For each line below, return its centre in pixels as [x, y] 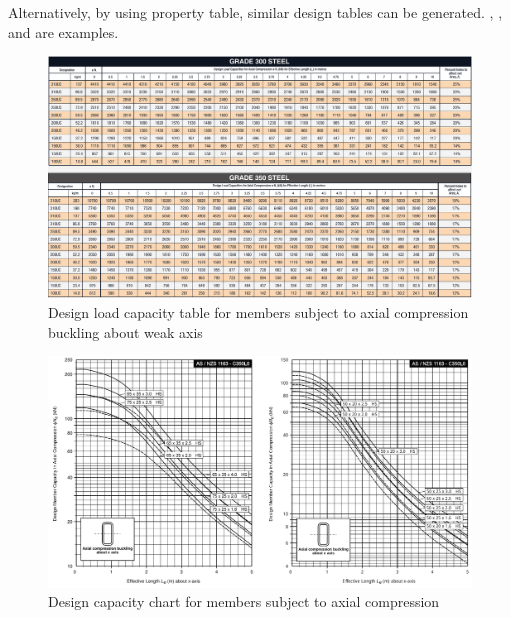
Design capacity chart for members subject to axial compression [244, 601]
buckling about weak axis [125, 331]
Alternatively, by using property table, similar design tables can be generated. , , [255, 12]
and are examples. [63, 31]
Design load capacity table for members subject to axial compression [258, 312]
